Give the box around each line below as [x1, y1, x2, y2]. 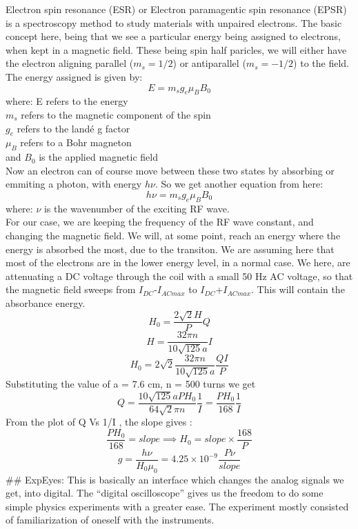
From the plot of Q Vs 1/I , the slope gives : [6, 415, 192, 429]
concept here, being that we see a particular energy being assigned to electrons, [6, 29, 341, 43]
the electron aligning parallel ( [6, 56, 134, 70]
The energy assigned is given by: [6, 69, 143, 83]
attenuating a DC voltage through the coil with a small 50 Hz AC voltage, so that [6, 268, 353, 283]
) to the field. [293, 56, 349, 70]
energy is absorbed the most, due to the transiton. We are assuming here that [6, 241, 335, 256]
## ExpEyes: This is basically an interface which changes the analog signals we [6, 472, 344, 486]
